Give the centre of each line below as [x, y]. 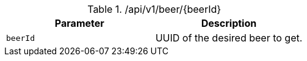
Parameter [79, 23]
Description [229, 23]
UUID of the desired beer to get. [229, 38]
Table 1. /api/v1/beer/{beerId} [154, 9]
